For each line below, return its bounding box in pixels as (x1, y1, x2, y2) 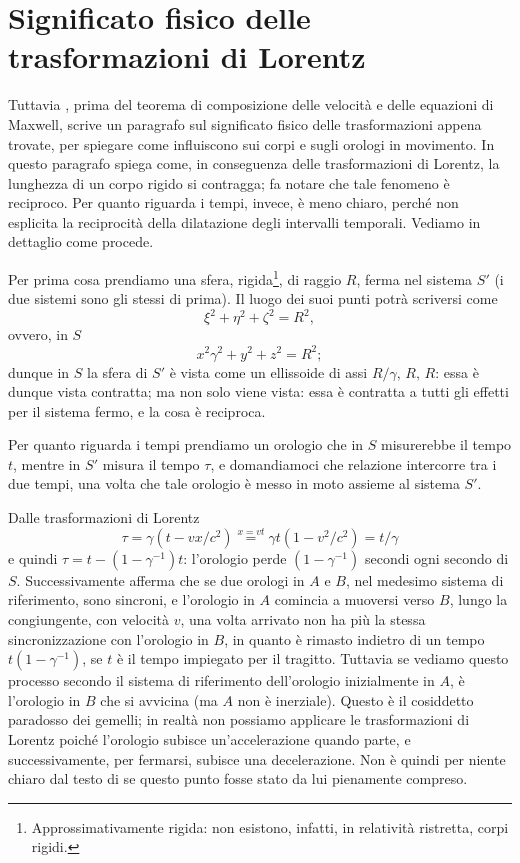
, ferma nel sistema (356, 268, 473, 289)
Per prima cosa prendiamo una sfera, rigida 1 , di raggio (8, 266, 342, 289)
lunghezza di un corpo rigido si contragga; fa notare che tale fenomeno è (8, 172, 450, 193)
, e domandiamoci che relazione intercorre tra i (210, 453, 497, 474)
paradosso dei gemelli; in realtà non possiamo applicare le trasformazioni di (8, 709, 470, 730)
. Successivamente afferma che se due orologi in (16, 569, 305, 590)
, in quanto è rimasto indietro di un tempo (224, 628, 485, 649)
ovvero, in (8, 324, 68, 345)
